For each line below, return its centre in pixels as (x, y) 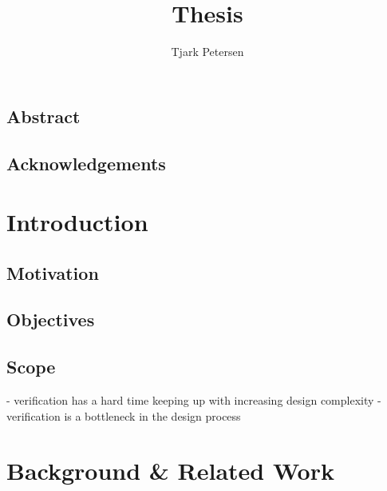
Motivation (53, 272)
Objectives (51, 319)
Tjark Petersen (207, 52)
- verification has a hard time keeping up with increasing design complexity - (194, 400)
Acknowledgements (86, 163)
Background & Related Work (170, 471)
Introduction (77, 222)
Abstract (43, 116)
